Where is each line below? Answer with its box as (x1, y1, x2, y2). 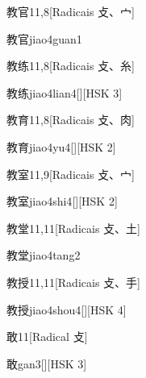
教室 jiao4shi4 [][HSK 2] (6, 193, 118, 210)
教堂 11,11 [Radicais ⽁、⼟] (6, 219, 140, 236)
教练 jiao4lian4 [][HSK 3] (6, 84, 123, 101)
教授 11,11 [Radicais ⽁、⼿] (6, 273, 140, 290)
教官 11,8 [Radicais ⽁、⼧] (6, 3, 135, 19)
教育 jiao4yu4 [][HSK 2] (6, 138, 116, 155)
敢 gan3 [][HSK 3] (6, 355, 87, 372)
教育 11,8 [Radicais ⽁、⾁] (6, 111, 135, 128)
